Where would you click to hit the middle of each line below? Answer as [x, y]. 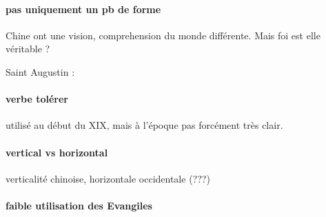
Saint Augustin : [40, 71]
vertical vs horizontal [57, 152]
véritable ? [28, 49]
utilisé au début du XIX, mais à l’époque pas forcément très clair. [144, 125]
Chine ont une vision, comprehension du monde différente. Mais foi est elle [163, 35]
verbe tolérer [37, 99]
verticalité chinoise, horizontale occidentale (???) [108, 178]
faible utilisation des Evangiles [79, 205]
